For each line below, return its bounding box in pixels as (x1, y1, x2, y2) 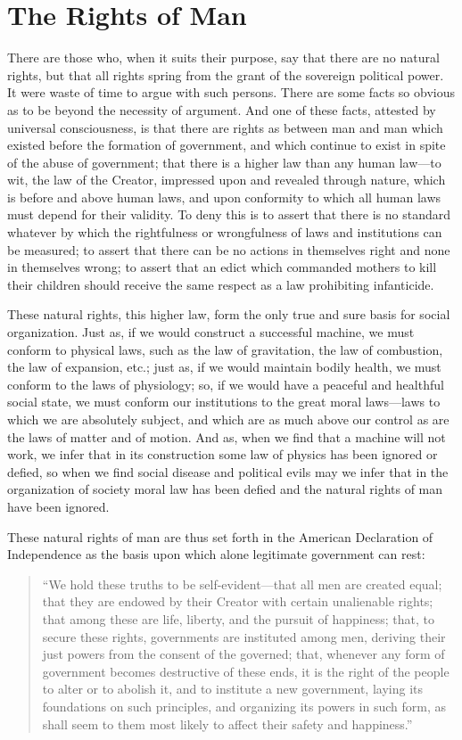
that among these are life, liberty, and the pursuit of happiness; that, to (42, 609, 434, 628)
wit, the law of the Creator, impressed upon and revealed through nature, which (7, 170, 446, 189)
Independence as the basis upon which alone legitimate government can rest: (7, 545, 425, 563)
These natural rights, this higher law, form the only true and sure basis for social (7, 305, 450, 324)
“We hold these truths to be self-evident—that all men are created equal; (42, 574, 442, 593)
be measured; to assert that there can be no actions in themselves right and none (7, 240, 450, 259)
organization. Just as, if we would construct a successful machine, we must (7, 323, 415, 341)
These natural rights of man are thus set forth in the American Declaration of (7, 527, 433, 546)
